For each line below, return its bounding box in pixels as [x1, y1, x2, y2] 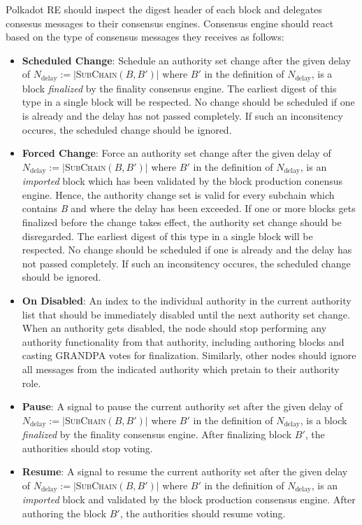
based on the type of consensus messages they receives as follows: [6, 29, 284, 44]
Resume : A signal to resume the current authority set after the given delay [22, 464, 348, 479]
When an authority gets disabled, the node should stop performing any [22, 321, 327, 335]
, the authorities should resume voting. [120, 506, 286, 521]
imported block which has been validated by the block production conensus [22, 174, 343, 188]
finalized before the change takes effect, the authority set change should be [22, 215, 342, 230]
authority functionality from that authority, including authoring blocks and [22, 334, 345, 349]
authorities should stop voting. [22, 440, 153, 455]
